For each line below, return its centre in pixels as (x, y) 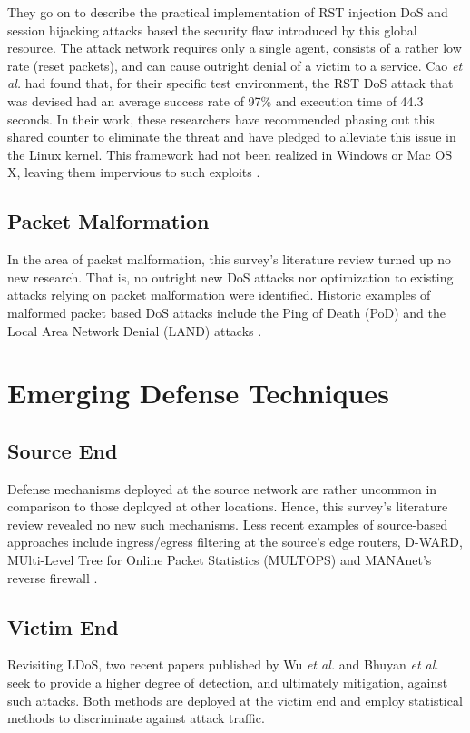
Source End (63, 450)
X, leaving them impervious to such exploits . (134, 172)
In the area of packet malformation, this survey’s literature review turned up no (229, 259)
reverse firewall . (53, 577)
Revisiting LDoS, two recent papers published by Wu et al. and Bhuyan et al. (223, 664)
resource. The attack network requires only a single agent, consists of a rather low (235, 48)
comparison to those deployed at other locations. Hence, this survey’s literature (228, 506)
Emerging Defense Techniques (198, 393)
